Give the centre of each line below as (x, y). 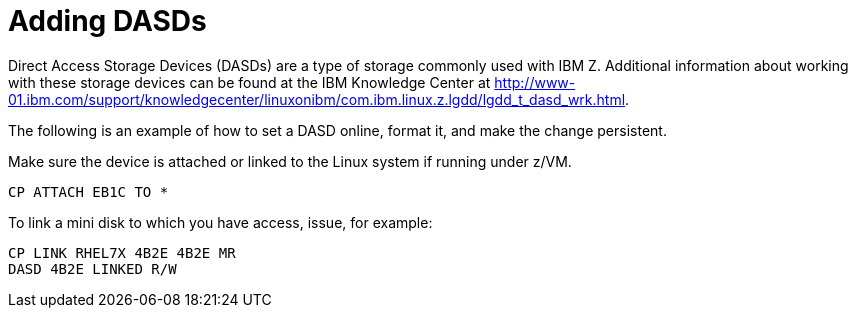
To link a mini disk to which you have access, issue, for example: (220, 222)
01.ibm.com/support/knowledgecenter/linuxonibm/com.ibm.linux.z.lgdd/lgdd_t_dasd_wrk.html (317, 99)
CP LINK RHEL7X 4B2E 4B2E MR (122, 252)
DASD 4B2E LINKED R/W (92, 268)
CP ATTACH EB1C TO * (88, 191)
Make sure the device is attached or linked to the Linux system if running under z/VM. (290, 161)
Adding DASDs (107, 21)
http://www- (535, 82)
